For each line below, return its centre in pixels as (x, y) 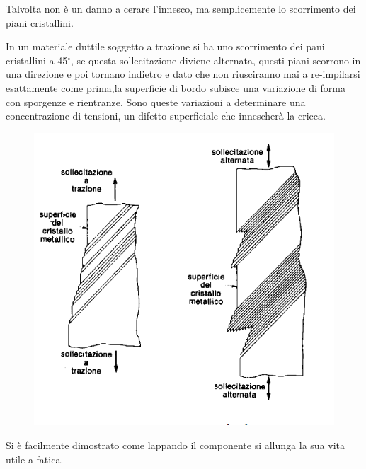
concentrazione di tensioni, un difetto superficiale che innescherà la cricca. (166, 116)
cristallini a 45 (37, 60)
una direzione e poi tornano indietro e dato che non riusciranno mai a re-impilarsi (183, 74)
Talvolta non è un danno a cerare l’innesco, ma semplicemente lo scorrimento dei (181, 8)
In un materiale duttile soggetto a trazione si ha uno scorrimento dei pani (165, 46)
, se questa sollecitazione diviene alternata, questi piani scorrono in (216, 60)
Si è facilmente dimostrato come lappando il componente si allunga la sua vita (175, 445)
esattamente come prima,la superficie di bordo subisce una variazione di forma (176, 87)
